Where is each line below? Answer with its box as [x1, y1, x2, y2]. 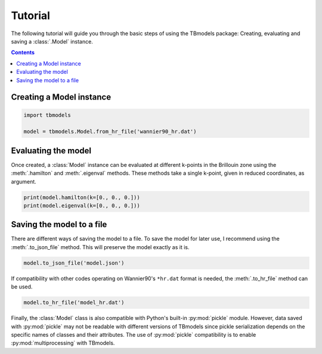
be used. [11, 283, 33, 290]
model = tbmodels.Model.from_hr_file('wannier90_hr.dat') [23, 128, 197, 135]
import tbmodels [23, 111, 72, 119]
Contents [11, 49, 35, 56]
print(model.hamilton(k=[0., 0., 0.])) [23, 194, 140, 201]
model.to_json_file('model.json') [23, 259, 125, 266]
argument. [11, 178, 37, 185]
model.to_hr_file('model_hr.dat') [23, 299, 125, 306]
